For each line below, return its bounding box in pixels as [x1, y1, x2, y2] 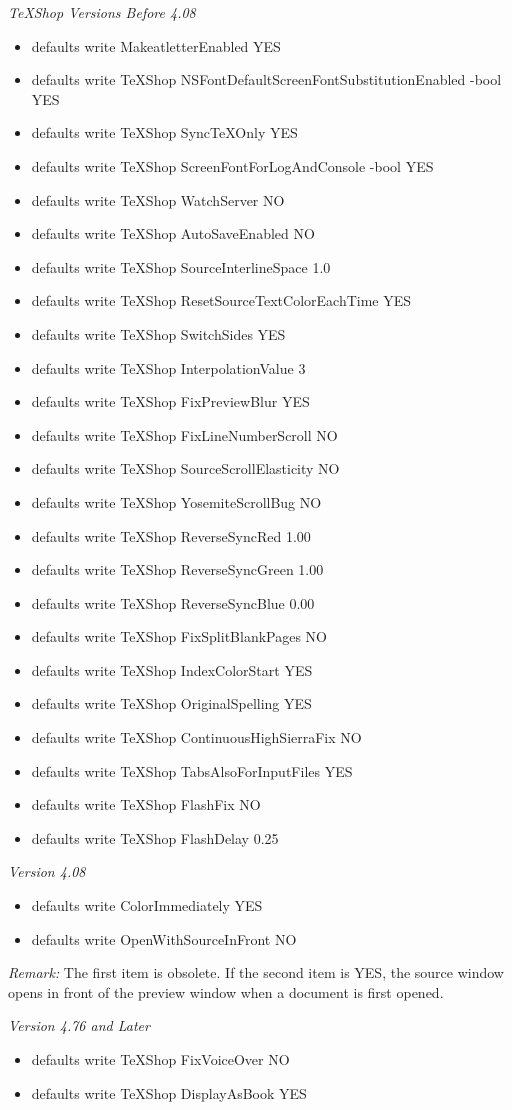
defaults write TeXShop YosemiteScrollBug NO [31, 491, 322, 512]
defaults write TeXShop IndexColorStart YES [31, 659, 313, 680]
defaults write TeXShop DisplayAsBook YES [31, 1082, 307, 1103]
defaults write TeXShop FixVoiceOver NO [31, 1049, 290, 1069]
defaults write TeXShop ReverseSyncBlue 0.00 [31, 592, 315, 613]
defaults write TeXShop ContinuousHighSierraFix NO [31, 727, 362, 748]
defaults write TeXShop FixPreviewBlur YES [31, 391, 310, 412]
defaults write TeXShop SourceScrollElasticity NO [31, 458, 340, 479]
